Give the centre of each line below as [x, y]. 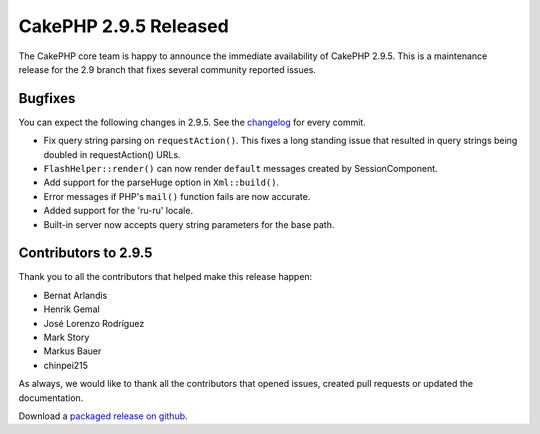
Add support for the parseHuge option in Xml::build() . [161, 182]
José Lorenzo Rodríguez [94, 323]
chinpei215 [66, 365]
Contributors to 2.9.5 [85, 253]
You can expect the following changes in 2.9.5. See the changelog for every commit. [192, 122]
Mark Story [66, 337]
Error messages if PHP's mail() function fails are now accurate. [177, 196]
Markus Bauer [72, 351]
